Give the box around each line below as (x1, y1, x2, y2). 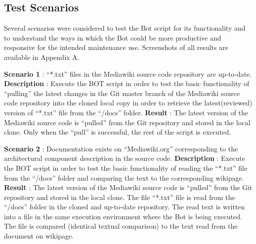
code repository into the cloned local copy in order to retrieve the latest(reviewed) (4, 98, 253, 108)
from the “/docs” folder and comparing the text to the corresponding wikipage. (4, 172, 244, 183)
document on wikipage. (4, 231, 74, 241)
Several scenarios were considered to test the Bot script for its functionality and (4, 23, 246, 33)
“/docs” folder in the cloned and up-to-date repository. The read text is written (4, 201, 245, 212)
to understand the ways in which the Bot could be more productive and (4, 32, 221, 43)
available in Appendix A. (4, 51, 80, 62)
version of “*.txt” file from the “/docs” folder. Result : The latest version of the (4, 107, 248, 117)
